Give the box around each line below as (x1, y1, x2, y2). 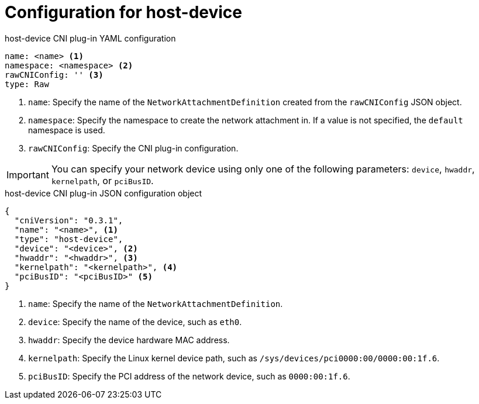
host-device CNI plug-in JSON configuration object (5, 188, 202, 198)
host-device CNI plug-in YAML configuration (5, 33, 176, 43)
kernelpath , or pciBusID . (51, 174, 154, 187)
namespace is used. (28, 125, 105, 135)
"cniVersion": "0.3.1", (14, 215, 123, 225)
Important (6, 168, 49, 181)
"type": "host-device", (14, 234, 123, 244)
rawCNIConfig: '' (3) (5, 70, 104, 80)
